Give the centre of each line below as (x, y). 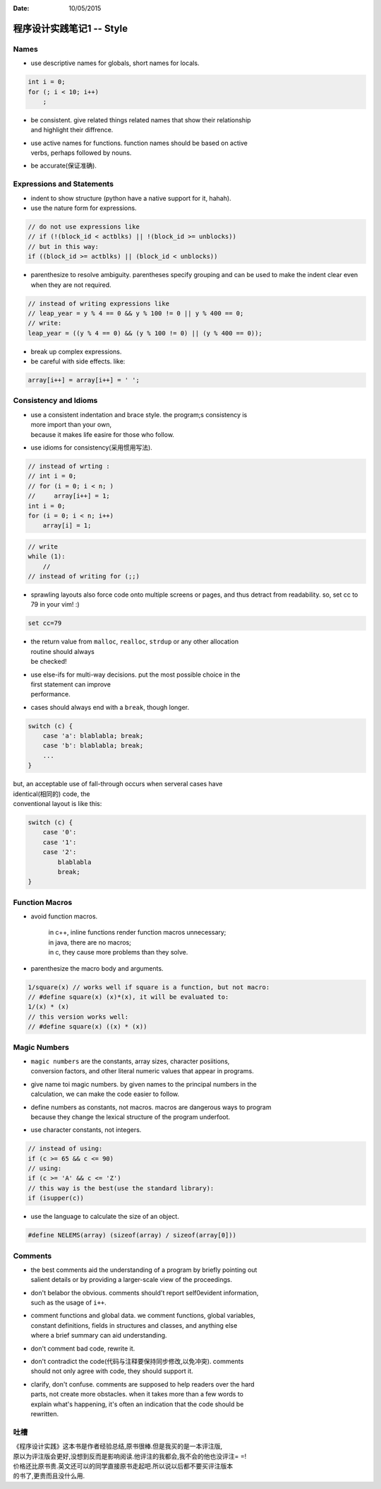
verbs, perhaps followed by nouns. (81, 153)
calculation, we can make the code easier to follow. (105, 1094)
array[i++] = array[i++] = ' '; (84, 380)
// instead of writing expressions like (98, 303)
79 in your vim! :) (55, 605)
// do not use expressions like (84, 227)
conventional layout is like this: (58, 804)
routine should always (62, 651)
